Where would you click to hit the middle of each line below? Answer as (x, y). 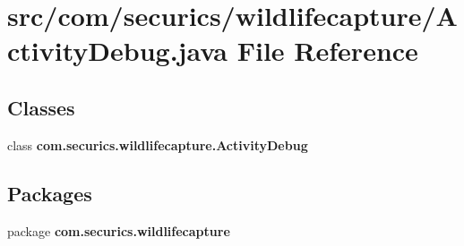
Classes (41, 107)
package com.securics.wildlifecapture (119, 230)
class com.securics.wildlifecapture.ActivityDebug (158, 144)
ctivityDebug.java (118, 51)
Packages (50, 193)
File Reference (327, 51)
